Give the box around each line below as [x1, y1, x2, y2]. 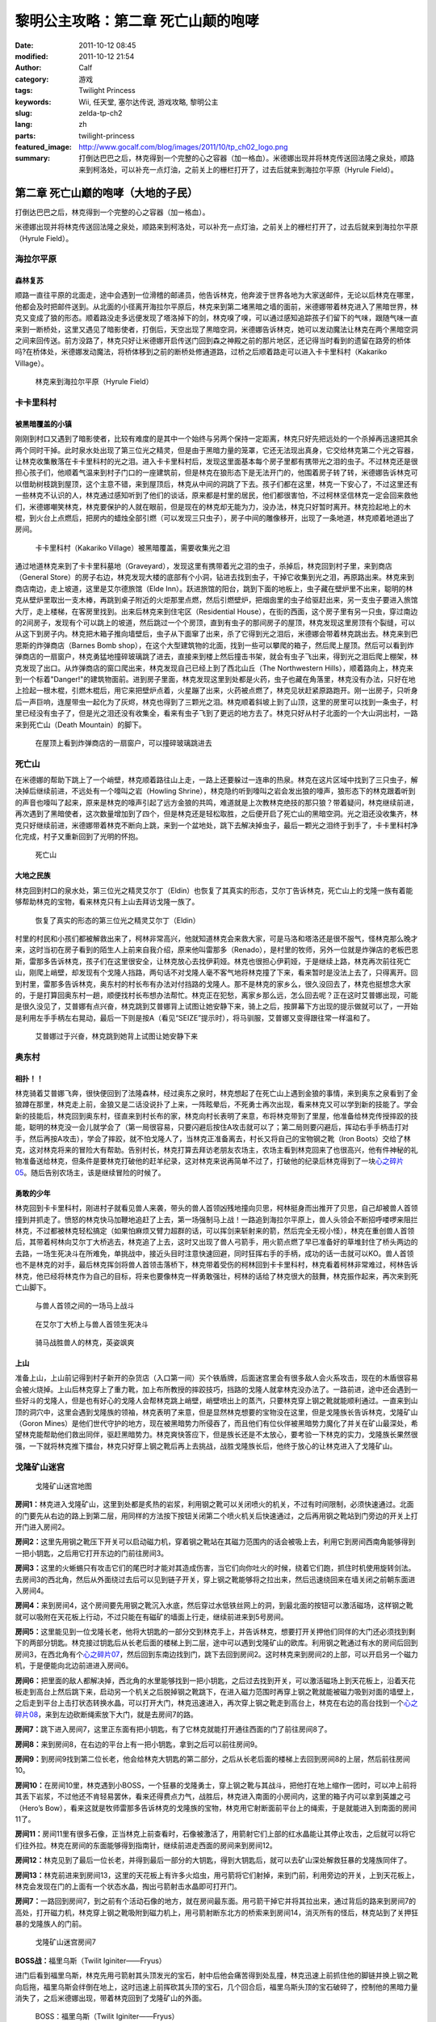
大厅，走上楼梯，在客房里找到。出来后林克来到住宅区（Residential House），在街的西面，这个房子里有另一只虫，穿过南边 [15, 607, 418, 616]
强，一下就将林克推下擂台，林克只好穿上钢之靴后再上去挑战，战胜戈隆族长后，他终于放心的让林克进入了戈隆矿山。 [15, 1440, 397, 1451]
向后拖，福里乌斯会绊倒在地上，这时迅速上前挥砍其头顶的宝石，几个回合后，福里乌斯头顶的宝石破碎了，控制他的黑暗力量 [15, 1982, 418, 1991]
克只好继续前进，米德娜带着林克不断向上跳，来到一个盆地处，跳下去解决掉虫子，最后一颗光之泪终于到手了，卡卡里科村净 [15, 820, 418, 830]
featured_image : [15, 142, 72, 152]
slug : [15, 108, 32, 117]
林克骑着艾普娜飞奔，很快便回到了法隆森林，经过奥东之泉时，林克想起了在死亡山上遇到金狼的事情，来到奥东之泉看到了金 [15, 1089, 418, 1098]
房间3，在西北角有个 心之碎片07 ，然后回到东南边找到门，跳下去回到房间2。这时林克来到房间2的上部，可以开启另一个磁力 [15, 1649, 419, 1659]
